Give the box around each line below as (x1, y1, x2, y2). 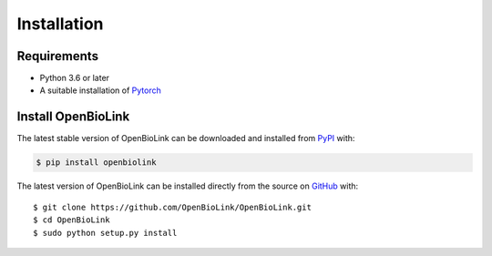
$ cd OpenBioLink (33, 215, 110, 225)
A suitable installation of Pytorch (39, 85, 161, 96)
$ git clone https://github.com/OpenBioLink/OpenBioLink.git (33, 201, 312, 212)
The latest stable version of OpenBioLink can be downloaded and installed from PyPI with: (16, 133, 355, 144)
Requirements (16, 48, 99, 64)
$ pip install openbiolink (36, 158, 157, 168)
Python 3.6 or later (39, 73, 109, 84)
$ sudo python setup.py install (33, 228, 178, 238)
